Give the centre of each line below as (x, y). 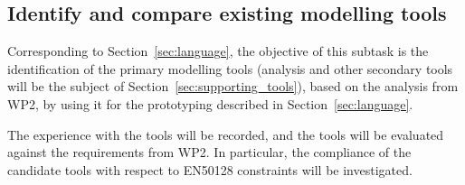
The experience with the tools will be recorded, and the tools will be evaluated (226, 134)
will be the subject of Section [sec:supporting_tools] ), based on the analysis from (233, 86)
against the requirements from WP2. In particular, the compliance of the (209, 152)
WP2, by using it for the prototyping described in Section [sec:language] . (210, 103)
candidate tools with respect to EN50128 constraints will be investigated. (210, 169)
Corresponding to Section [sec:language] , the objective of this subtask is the (218, 51)
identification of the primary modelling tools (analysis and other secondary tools (230, 68)
